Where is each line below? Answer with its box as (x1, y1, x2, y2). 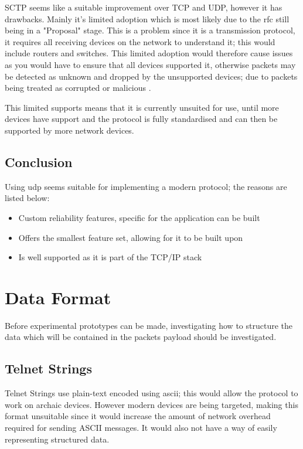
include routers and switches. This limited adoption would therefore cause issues (5, 47, 293, 59)
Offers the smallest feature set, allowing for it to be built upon (18, 231, 243, 243)
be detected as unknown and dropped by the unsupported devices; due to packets (5, 70, 298, 82)
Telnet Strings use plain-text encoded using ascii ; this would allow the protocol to (5, 387, 298, 399)
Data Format (5, 285, 111, 309)
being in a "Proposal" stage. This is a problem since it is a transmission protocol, (5, 24, 295, 36)
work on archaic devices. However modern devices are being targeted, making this (5, 398, 298, 410)
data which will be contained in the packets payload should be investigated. (5, 331, 277, 343)
